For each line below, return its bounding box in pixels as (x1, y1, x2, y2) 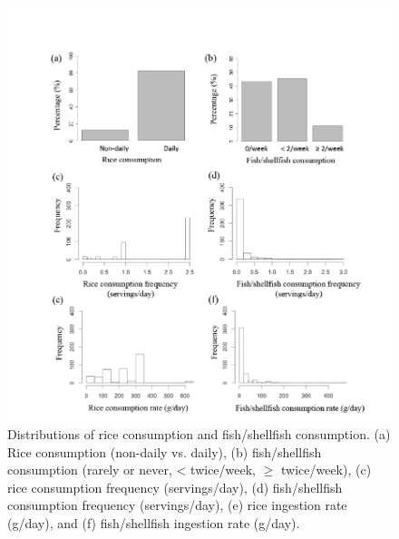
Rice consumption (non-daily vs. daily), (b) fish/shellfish (7, 442, 322, 461)
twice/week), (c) (280, 460, 372, 479)
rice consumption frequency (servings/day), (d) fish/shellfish (7, 477, 343, 496)
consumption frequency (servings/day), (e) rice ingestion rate (7, 495, 347, 514)
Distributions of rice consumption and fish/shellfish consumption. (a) (7, 425, 391, 444)
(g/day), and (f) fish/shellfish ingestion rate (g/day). (7, 514, 300, 533)
